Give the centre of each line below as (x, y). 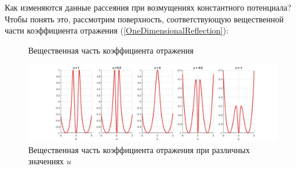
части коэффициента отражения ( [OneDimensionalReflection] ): (117, 30)
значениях (46, 161)
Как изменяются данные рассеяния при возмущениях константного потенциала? (148, 7)
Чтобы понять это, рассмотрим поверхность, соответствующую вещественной (144, 19)
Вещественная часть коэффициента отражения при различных (139, 149)
